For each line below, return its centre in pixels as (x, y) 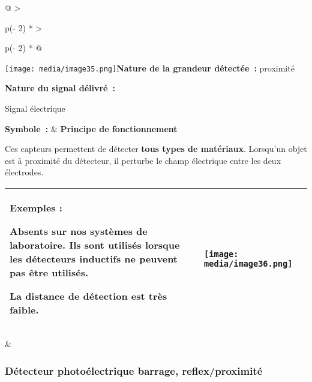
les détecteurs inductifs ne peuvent (94, 259)
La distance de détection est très (88, 296)
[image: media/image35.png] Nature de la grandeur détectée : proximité (150, 68)
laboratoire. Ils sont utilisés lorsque (95, 245)
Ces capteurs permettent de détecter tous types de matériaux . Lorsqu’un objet (156, 149)
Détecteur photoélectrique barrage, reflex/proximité (134, 370)
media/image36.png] (248, 263)
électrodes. (24, 172)
